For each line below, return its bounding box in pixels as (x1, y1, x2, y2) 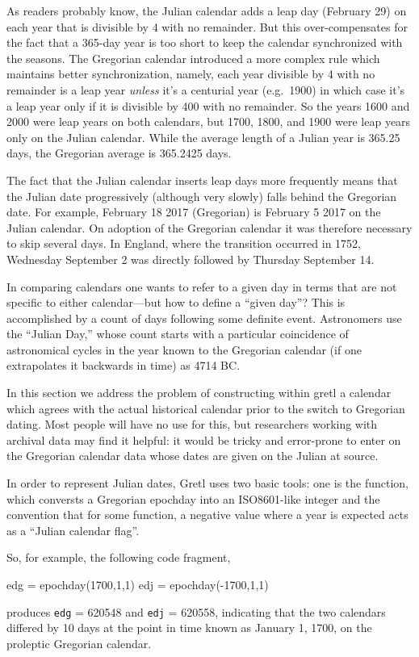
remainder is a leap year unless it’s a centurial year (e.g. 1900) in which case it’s (6, 81, 405, 98)
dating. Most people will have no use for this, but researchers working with (6, 416, 378, 433)
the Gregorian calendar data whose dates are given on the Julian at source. (6, 447, 379, 464)
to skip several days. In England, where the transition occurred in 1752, (6, 235, 361, 252)
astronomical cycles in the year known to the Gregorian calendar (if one (6, 341, 362, 358)
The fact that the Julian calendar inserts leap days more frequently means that (6, 171, 398, 188)
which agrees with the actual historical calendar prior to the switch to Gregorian (6, 400, 405, 416)
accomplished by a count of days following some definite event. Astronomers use (6, 309, 402, 326)
